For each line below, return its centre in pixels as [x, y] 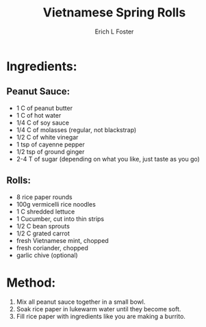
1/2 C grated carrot [43, 233]
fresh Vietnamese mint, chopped [62, 240]
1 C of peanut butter [44, 108]
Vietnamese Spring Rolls [114, 13]
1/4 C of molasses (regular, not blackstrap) [76, 130]
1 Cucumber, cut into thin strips [60, 219]
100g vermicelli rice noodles [56, 204]
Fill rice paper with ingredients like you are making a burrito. [101, 316]
